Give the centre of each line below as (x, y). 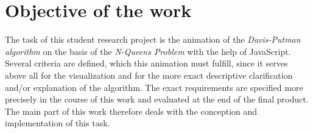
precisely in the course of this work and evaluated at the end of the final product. (157, 99)
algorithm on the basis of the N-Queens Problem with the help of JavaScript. (148, 51)
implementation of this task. (58, 123)
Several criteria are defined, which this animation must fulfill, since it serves (146, 63)
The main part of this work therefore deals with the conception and (131, 111)
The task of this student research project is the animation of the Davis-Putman (153, 39)
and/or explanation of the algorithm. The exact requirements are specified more (154, 87)
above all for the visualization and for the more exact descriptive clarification (149, 75)
